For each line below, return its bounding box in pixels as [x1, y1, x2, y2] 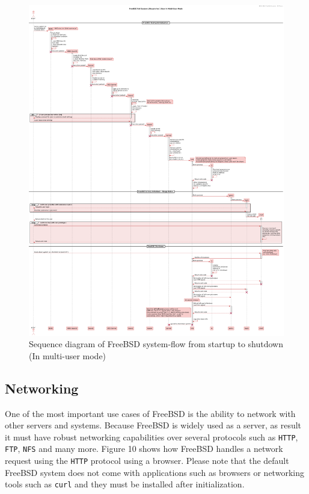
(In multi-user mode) [29, 349, 106, 362]
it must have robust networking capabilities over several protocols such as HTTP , [5, 430, 298, 443]
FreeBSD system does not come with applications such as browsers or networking [5, 466, 304, 478]
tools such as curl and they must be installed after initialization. [5, 478, 245, 490]
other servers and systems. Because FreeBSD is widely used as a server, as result [5, 419, 302, 431]
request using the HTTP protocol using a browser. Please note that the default [5, 454, 289, 467]
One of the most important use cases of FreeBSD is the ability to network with [5, 407, 296, 419]
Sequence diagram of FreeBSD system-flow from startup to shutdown [29, 338, 283, 350]
